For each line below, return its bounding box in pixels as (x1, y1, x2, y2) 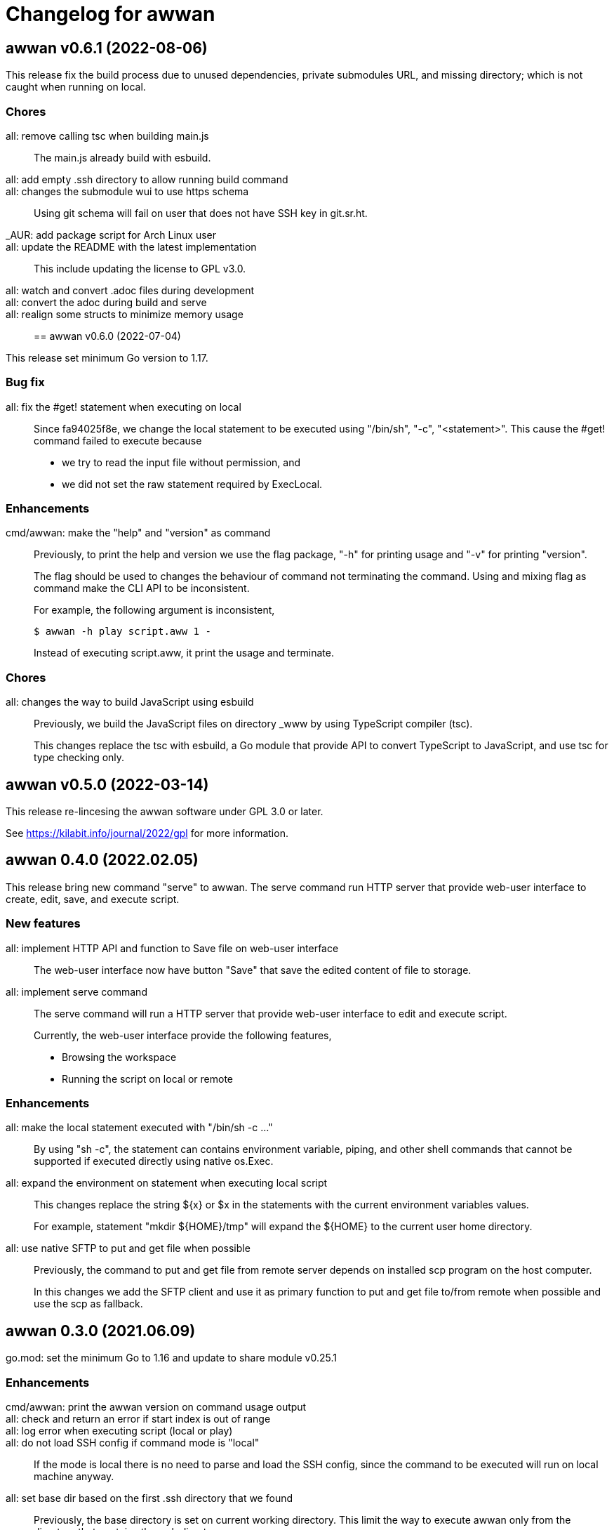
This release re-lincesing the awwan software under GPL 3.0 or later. (6, 805, 323, 818)
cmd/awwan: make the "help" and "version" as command (6, 527, 271, 539)
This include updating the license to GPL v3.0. (34, 262, 246, 275)
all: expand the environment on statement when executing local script (6, 1177, 328, 1189)
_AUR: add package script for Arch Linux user (6, 228, 217, 241)
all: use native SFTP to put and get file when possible (6, 1242, 251, 1255)
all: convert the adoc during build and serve (6, 296, 207, 308)
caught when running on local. (6, 81, 146, 93)
